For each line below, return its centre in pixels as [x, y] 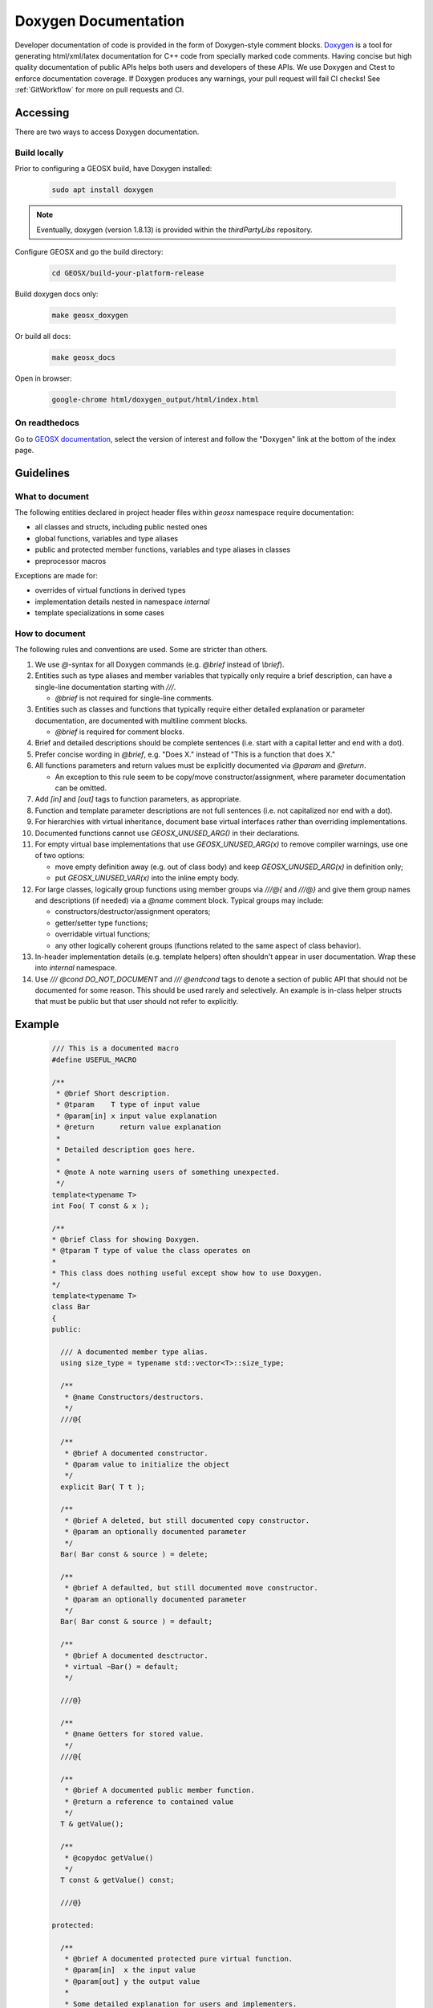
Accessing [42, 112]
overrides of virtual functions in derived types [110, 590]
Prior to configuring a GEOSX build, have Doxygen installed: [113, 169]
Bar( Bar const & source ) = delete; [134, 1555]
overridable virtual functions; [103, 934]
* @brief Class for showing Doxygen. [126, 1240]
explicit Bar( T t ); [103, 1487]
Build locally [39, 153]
